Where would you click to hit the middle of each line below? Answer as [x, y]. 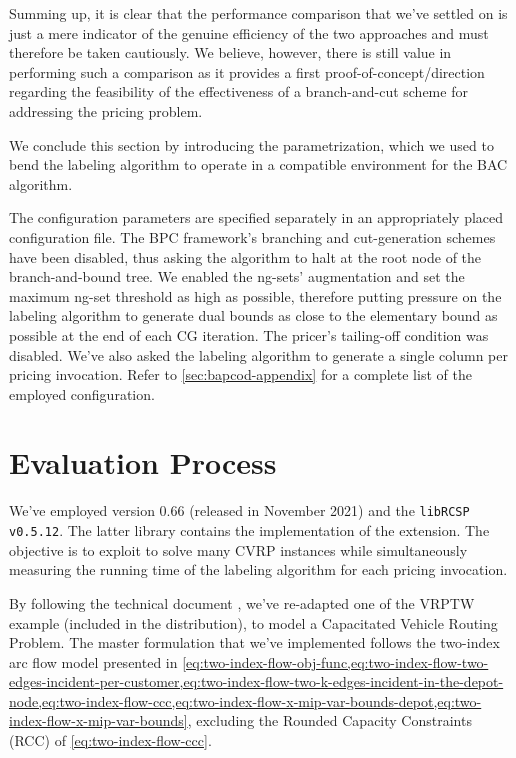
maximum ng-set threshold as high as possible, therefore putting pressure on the [255, 295]
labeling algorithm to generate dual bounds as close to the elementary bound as [253, 315]
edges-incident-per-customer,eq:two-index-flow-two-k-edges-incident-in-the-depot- [256, 681]
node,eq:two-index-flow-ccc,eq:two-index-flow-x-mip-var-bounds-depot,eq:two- [245, 700]
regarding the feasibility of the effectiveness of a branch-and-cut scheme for [238, 91]
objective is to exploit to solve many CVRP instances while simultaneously [238, 549]
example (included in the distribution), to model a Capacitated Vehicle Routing [253, 622]
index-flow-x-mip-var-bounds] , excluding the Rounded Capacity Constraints [240, 720]
